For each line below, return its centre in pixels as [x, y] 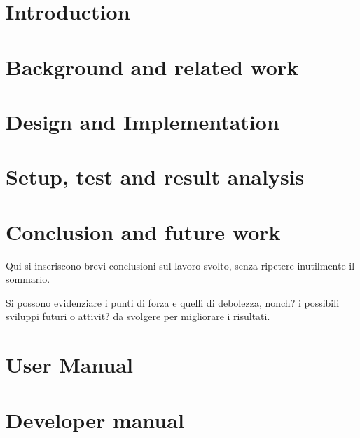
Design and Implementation [143, 121]
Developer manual [95, 419]
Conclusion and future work [143, 231]
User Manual [69, 365]
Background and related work [152, 66]
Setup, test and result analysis [155, 177]
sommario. [28, 279]
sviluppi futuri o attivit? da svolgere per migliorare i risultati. [138, 316]
